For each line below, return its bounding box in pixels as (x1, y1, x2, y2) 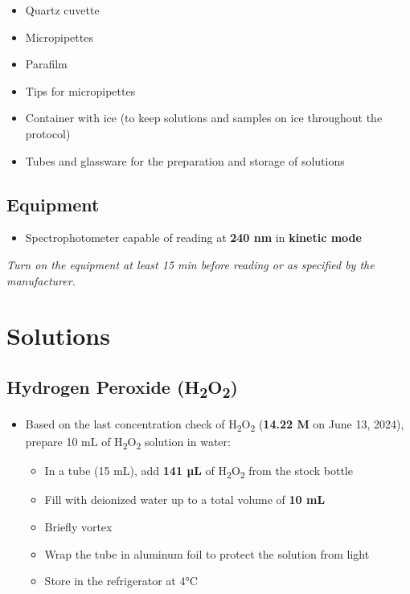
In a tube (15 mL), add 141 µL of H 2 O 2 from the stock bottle (44, 462, 353, 481)
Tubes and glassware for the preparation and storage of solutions (25, 152, 345, 169)
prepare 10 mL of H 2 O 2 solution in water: (25, 433, 231, 452)
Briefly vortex (44, 518, 113, 535)
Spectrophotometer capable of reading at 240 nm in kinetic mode (25, 229, 362, 246)
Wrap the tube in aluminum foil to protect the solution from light (44, 545, 370, 562)
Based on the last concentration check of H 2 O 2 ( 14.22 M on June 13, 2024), (25, 416, 404, 434)
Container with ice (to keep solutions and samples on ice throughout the (25, 109, 383, 126)
